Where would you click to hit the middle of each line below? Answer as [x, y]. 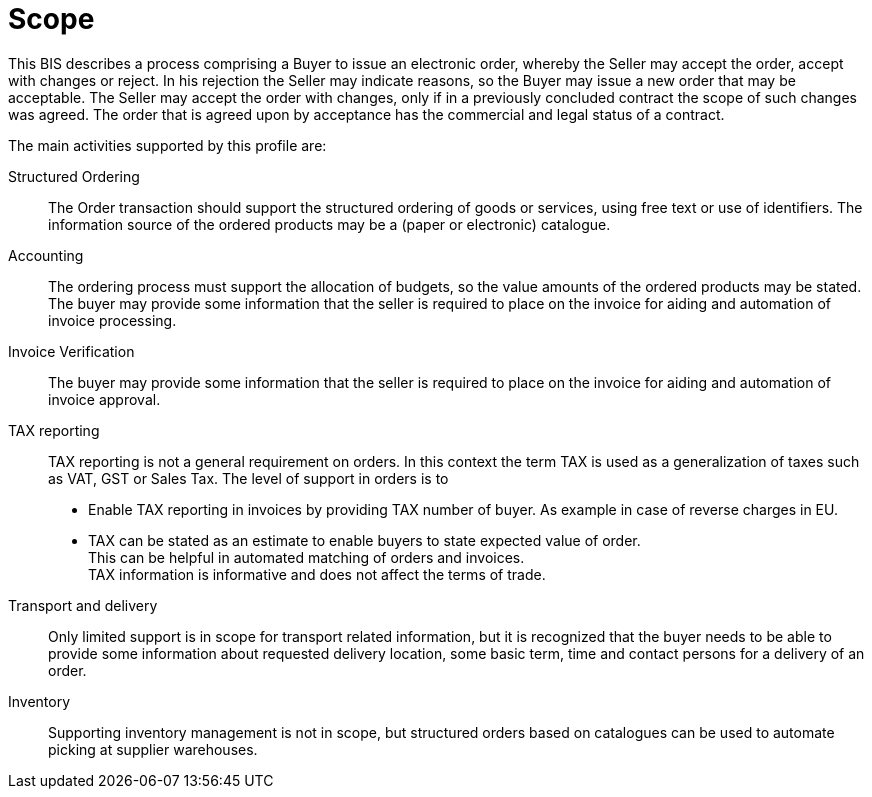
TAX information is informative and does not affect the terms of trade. [317, 574]
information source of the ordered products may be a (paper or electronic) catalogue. [329, 224]
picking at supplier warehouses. [153, 749]
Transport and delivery [83, 605]
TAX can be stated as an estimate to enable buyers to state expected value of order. [364, 540]
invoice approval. [104, 399]
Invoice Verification [71, 351]
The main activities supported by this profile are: [167, 145]
